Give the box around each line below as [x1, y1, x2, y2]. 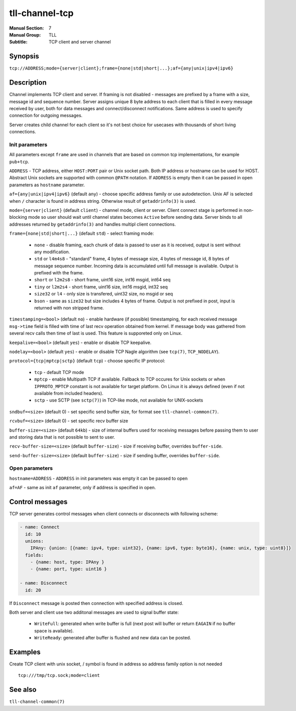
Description [9, 78, 47, 87]
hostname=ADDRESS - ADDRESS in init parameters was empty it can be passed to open [9, 475, 187, 481]
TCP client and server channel [48, 39, 111, 45]
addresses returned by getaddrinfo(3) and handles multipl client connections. [9, 221, 176, 227]
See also [9, 685, 37, 694]
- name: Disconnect [19, 580, 67, 586]
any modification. [34, 248, 70, 255]
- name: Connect [19, 524, 60, 530]
